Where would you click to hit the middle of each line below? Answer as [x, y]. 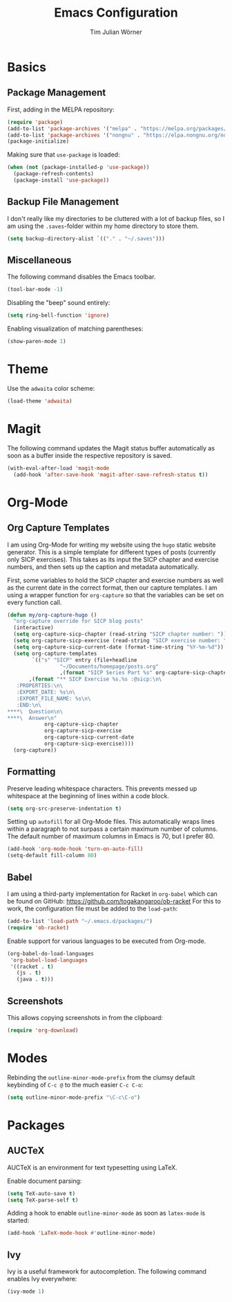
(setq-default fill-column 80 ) [52, 856]
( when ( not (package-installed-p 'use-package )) [78, 168]
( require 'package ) [35, 122]
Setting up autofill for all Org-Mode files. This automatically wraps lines [111, 822]
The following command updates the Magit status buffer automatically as [111, 448]
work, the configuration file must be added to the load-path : [93, 908]
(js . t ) [29, 973]
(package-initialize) [38, 141]
